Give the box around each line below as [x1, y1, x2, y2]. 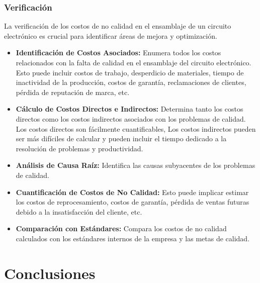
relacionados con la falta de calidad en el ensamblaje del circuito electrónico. [16, 57, 251, 67]
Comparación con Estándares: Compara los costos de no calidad [16, 223, 227, 234]
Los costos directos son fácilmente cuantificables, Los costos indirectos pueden [16, 123, 256, 134]
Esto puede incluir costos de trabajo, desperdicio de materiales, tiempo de [16, 67, 244, 77]
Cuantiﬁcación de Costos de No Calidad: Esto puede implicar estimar [16, 186, 249, 197]
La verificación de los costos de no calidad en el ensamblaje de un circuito [4, 21, 231, 31]
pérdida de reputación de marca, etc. [16, 86, 130, 97]
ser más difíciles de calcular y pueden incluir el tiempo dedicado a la [16, 133, 227, 144]
